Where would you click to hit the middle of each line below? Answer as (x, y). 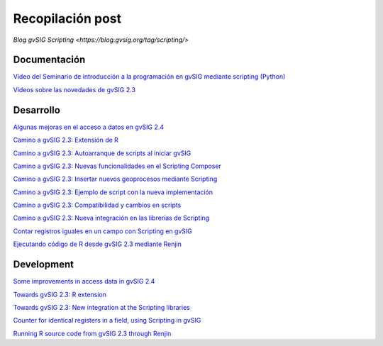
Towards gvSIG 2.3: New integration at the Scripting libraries (102, 307)
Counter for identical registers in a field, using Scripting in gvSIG (107, 320)
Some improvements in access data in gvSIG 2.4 (84, 281)
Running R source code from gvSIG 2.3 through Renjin (92, 333)
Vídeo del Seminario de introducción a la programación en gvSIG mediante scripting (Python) (149, 77)
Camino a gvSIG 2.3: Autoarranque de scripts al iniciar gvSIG (102, 153)
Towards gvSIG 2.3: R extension (60, 294)
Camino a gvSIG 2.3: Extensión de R (66, 140)
